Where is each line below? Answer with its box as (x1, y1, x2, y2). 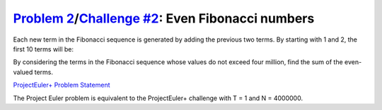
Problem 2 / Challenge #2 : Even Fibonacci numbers (13, 11, 315, 26)
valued (13, 68, 33, 76)
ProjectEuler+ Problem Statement (13, 81, 110, 90)
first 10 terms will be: (13, 44, 74, 53)
